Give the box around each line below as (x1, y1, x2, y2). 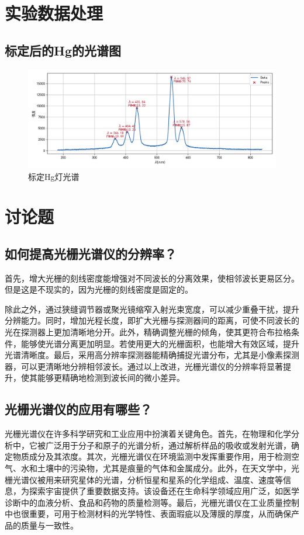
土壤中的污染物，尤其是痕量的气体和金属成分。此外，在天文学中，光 (37, 462, 299, 474)
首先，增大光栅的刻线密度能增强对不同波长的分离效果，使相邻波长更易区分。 (5, 272, 299, 284)
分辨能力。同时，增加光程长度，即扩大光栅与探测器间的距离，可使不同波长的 (5, 314, 299, 326)
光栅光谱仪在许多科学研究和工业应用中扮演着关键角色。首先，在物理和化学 (5, 428, 291, 440)
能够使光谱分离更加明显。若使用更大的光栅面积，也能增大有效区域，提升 (20, 337, 299, 349)
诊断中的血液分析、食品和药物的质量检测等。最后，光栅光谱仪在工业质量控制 (5, 496, 299, 508)
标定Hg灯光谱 (28, 170, 80, 182)
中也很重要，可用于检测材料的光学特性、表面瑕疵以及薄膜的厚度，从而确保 (5, 508, 291, 520)
